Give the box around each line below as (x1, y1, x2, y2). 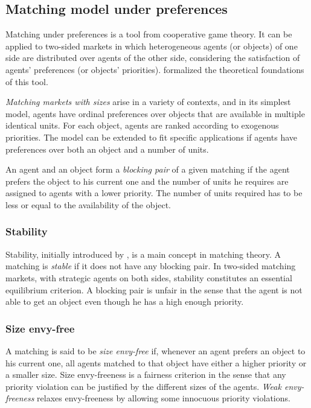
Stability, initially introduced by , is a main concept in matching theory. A (5, 247, 281, 260)
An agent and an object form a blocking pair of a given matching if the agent (5, 163, 290, 176)
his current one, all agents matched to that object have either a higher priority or (5, 356, 307, 369)
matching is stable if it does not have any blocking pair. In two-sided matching (5, 260, 296, 272)
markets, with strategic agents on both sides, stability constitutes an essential (5, 271, 292, 284)
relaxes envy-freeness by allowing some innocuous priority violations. (37, 392, 290, 404)
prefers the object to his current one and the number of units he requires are (5, 174, 289, 187)
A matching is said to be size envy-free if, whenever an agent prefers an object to (5, 344, 306, 357)
